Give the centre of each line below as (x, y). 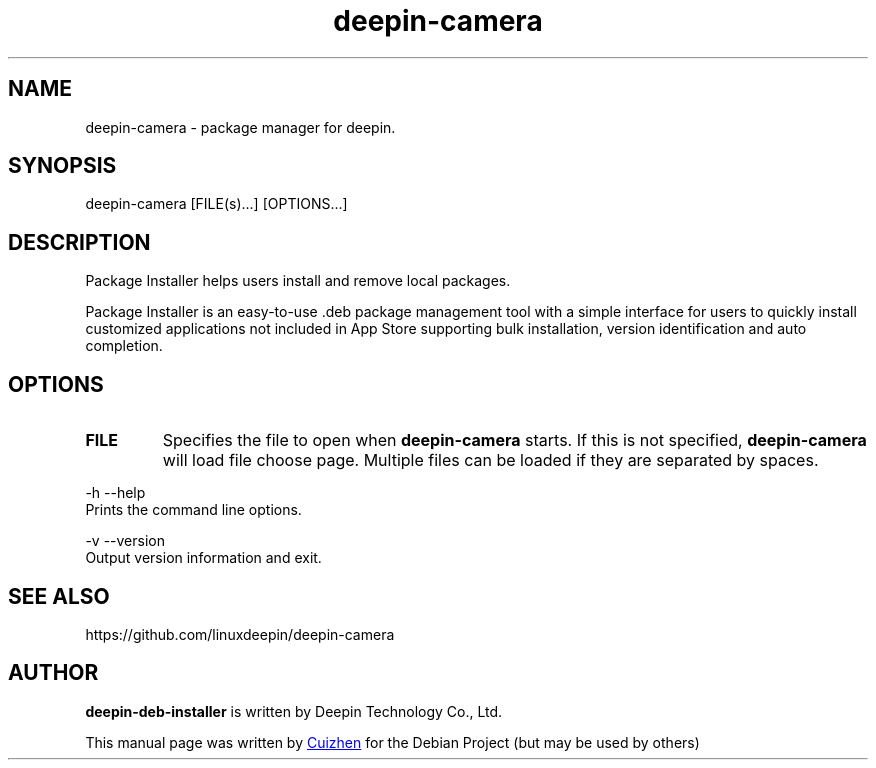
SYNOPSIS (62, 166)
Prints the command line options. (193, 510)
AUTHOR (53, 673)
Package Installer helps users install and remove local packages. (298, 281)
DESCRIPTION (79, 242)
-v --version (125, 541)
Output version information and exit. (203, 558)
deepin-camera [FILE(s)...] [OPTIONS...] (216, 204)
